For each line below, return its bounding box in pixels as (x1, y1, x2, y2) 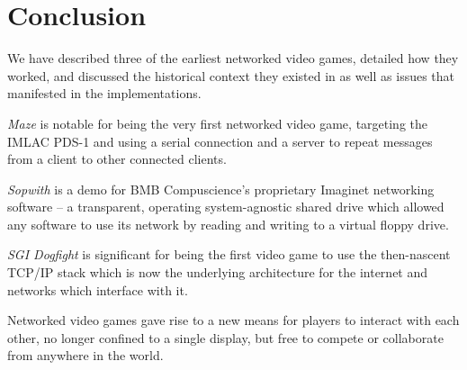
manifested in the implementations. (7, 84, 202, 103)
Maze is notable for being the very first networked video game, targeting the (7, 113, 428, 132)
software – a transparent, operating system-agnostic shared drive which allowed (7, 197, 445, 216)
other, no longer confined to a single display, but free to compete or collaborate (7, 328, 444, 347)
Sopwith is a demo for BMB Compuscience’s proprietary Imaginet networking (7, 179, 435, 198)
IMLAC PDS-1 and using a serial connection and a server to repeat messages (7, 131, 433, 150)
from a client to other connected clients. (7, 149, 227, 168)
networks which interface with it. (7, 280, 188, 299)
